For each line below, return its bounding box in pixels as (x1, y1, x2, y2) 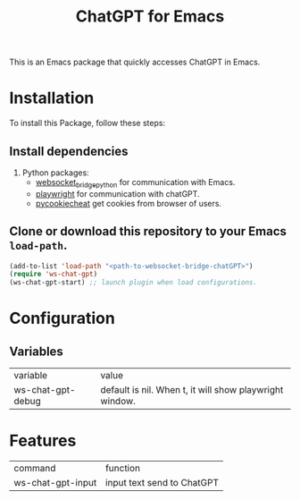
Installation (9, 88, 95, 108)
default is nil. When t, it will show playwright (100, 384, 284, 396)
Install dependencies (9, 143, 129, 158)
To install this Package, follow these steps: (9, 118, 166, 129)
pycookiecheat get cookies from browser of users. (35, 198, 221, 208)
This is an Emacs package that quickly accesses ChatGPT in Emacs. (9, 56, 261, 68)
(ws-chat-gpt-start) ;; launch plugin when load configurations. (9, 278, 257, 287)
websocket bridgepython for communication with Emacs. (35, 176, 236, 190)
